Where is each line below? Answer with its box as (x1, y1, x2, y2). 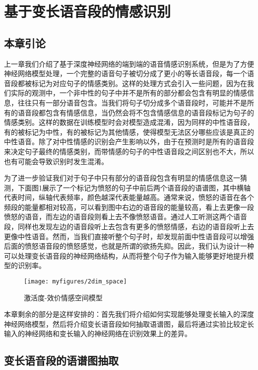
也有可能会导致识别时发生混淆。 (4, 156, 108, 166)
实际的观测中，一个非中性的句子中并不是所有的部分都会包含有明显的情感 (10, 88, 247, 98)
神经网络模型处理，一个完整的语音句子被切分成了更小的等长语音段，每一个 (4, 68, 247, 79)
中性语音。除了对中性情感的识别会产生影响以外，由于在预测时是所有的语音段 (4, 136, 254, 147)
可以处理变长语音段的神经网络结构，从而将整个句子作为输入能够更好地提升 (4, 250, 247, 261)
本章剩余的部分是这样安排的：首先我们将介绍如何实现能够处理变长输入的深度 (4, 309, 254, 319)
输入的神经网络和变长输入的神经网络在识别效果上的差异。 (4, 328, 192, 339)
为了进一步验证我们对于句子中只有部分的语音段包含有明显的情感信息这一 (4, 173, 240, 183)
